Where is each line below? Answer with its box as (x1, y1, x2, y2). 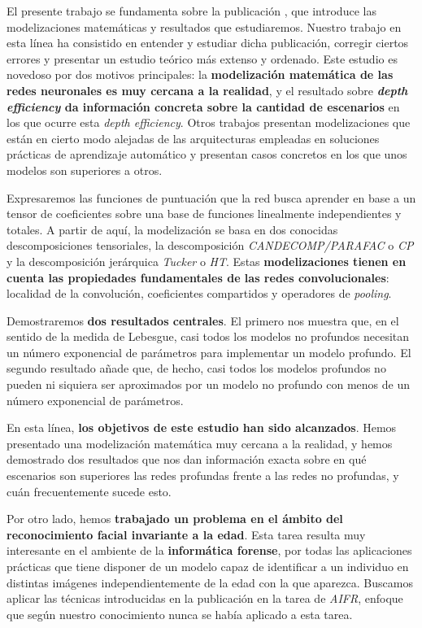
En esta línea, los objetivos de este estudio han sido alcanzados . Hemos (7, 419, 397, 436)
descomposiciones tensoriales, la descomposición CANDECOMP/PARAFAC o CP (7, 237, 414, 254)
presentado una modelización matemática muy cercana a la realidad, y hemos (7, 434, 393, 451)
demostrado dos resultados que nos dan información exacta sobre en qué (7, 451, 367, 468)
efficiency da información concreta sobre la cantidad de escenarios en (7, 98, 400, 115)
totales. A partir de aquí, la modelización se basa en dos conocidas (7, 220, 338, 238)
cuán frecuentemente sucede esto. (7, 482, 172, 499)
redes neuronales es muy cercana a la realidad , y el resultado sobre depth (7, 81, 408, 98)
